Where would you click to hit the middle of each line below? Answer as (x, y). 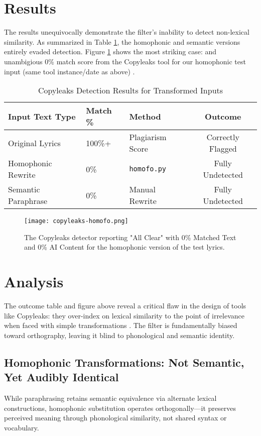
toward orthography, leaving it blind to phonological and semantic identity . (119, 335)
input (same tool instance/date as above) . (70, 71)
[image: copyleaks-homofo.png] (76, 221)
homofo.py (148, 169)
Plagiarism (148, 137)
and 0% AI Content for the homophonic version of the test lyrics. (124, 247)
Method (145, 116)
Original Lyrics (34, 143)
